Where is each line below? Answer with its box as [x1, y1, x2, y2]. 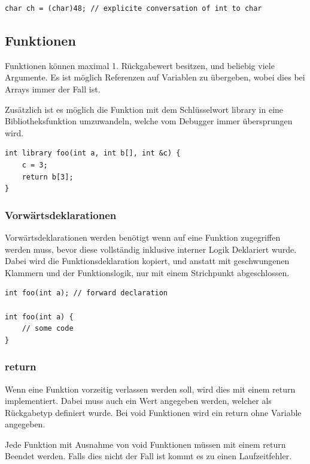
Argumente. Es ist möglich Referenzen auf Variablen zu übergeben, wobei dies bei [5, 71, 305, 83]
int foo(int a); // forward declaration [5, 289, 168, 298]
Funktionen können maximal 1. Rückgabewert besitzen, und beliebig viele [5, 59, 275, 71]
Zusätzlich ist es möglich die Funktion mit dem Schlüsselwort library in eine [5, 103, 284, 115]
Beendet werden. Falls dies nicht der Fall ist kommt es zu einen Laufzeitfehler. [5, 450, 292, 462]
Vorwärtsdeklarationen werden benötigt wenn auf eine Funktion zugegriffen [5, 230, 281, 243]
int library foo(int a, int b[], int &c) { [5, 149, 181, 158]
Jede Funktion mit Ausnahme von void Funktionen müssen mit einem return [5, 438, 286, 450]
